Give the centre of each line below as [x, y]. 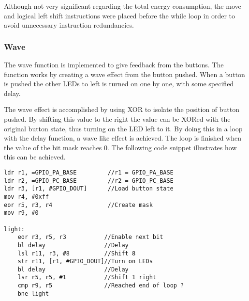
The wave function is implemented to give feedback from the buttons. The [114, 64]
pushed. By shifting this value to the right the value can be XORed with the [117, 119]
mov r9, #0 [21, 213]
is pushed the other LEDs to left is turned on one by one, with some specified [119, 84]
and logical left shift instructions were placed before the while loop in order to [120, 15]
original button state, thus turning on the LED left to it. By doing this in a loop [123, 128]
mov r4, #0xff [27, 197]
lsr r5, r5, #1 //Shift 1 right [87, 277]
